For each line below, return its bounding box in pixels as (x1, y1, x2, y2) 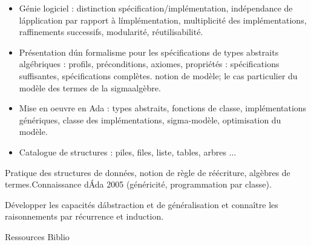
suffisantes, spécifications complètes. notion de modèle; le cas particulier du (19, 69, 298, 82)
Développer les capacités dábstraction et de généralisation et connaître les (5, 198, 278, 211)
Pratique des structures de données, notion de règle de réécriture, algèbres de (5, 166, 290, 178)
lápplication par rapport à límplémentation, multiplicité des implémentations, (19, 13, 307, 26)
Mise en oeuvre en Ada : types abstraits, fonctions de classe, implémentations (19, 102, 307, 114)
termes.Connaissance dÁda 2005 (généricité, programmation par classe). (5, 178, 272, 191)
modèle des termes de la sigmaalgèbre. (19, 81, 161, 94)
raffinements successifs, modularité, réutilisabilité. (19, 25, 203, 38)
